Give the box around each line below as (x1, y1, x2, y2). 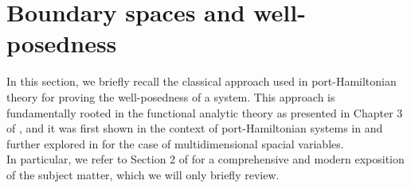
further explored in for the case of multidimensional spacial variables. (6, 135, 344, 152)
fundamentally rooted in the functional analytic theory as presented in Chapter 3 (6, 104, 403, 121)
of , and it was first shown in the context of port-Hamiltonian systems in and (6, 120, 383, 136)
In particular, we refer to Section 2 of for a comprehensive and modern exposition (6, 151, 405, 167)
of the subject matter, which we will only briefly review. (6, 166, 280, 182)
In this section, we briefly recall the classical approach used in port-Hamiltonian (6, 73, 397, 90)
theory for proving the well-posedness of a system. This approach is (6, 88, 335, 105)
